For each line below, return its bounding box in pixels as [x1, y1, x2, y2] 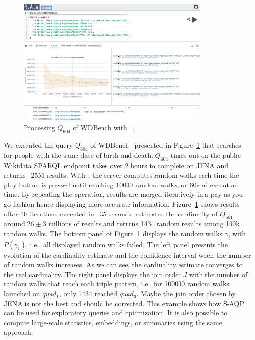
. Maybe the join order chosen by [136, 288, 236, 299]
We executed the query [4, 139, 73, 150]
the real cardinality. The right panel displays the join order [4, 269, 181, 279]
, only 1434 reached [59, 288, 118, 299]
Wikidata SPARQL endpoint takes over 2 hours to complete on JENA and [4, 160, 229, 170]
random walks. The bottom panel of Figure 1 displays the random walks [4, 228, 223, 238]
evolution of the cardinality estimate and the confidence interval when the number [4, 249, 251, 260]
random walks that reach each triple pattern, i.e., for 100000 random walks [4, 278, 229, 289]
